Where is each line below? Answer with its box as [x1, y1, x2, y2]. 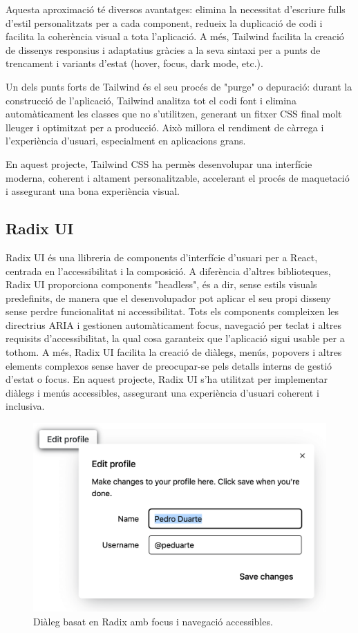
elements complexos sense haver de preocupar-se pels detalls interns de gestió [6, 358, 332, 372]
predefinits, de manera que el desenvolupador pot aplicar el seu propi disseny [6, 290, 331, 305]
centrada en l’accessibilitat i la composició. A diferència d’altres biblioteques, [6, 263, 331, 278]
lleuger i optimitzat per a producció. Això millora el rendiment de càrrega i [6, 120, 324, 134]
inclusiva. [6, 399, 45, 413]
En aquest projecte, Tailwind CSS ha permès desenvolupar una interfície [6, 156, 312, 171]
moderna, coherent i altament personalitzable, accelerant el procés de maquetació [6, 170, 350, 185]
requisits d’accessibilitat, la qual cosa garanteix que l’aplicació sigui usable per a [6, 331, 345, 346]
